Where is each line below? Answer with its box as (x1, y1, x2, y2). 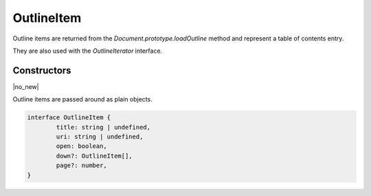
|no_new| (12, 82, 39, 90)
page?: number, (56, 162, 108, 169)
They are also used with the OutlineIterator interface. (12, 47, 163, 55)
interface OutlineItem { (27, 114, 111, 121)
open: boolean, (56, 143, 108, 150)
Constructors (12, 64, 71, 76)
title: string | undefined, (56, 123, 151, 131)
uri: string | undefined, (56, 133, 144, 140)
